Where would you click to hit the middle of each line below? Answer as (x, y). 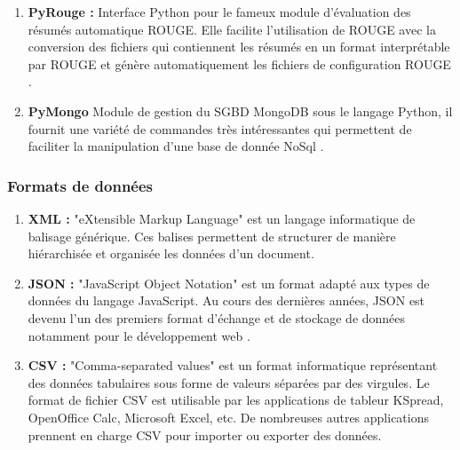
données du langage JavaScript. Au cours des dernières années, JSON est (226, 300)
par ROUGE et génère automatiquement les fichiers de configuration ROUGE (239, 63)
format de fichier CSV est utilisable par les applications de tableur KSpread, (236, 400)
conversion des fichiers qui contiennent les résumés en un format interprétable (239, 47)
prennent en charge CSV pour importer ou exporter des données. (205, 434)
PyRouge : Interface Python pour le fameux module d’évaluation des (219, 12)
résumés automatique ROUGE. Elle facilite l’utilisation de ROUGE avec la (232, 29)
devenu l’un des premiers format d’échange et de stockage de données (217, 317)
